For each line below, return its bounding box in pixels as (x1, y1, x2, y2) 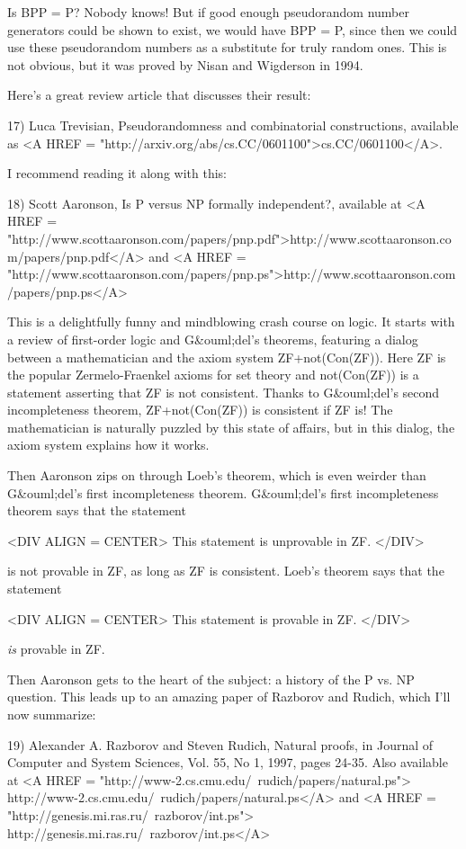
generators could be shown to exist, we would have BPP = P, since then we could (7, 20, 458, 39)
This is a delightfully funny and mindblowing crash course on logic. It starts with (7, 312, 455, 331)
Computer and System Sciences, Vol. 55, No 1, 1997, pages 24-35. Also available (7, 753, 448, 772)
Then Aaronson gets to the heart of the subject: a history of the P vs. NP (7, 669, 415, 688)
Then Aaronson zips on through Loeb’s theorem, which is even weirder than (7, 466, 426, 485)
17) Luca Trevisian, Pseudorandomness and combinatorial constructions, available (7, 115, 459, 134)
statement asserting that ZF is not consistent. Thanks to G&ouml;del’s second (7, 382, 440, 401)
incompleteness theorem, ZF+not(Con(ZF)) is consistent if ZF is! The (7, 400, 393, 419)
